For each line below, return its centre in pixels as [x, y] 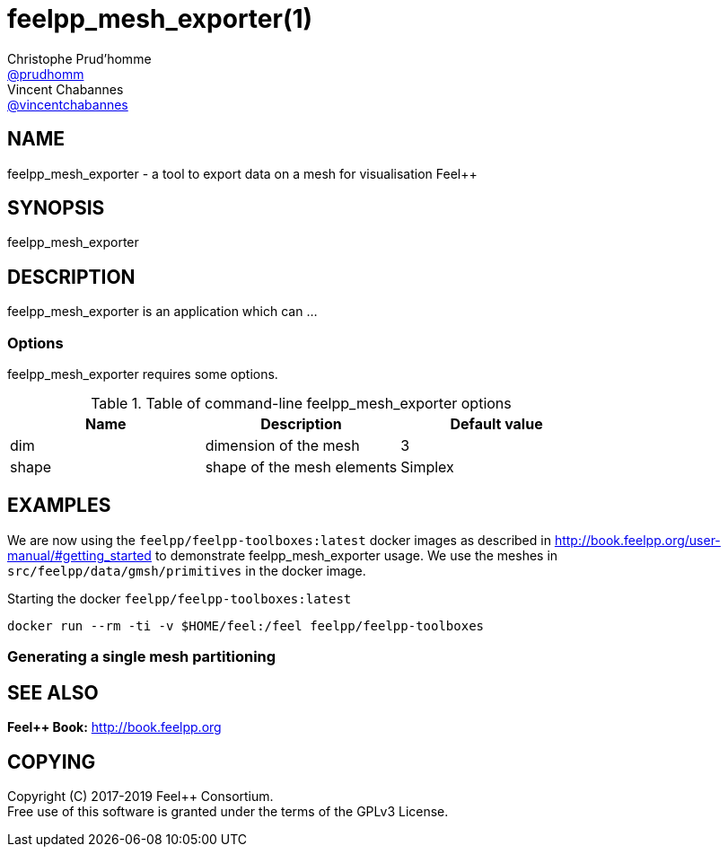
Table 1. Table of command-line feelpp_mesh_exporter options [301, 404]
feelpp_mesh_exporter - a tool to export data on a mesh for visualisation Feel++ [242, 173]
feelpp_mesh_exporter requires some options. [143, 374]
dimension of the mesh [282, 446]
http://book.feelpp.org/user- [637, 540]
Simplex [427, 467]
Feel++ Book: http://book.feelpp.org [114, 727]
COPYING [52, 762]
